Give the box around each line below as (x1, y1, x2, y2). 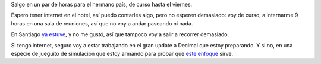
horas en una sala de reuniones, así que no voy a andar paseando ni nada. (11, 20, 193, 27)
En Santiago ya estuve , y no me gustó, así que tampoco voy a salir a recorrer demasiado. (11, 31, 229, 38)
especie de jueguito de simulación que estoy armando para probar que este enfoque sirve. (11, 50, 234, 57)
